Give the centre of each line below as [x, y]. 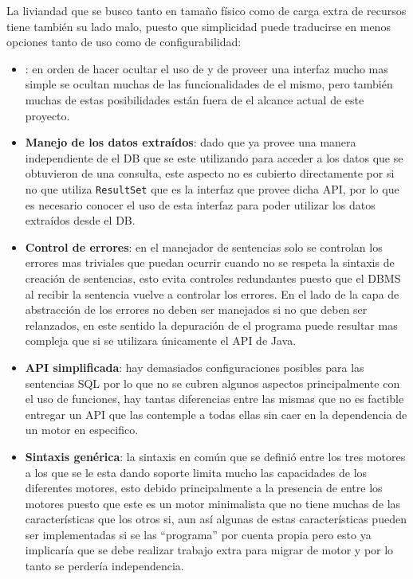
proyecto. [47, 115]
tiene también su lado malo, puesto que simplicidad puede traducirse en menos [199, 26]
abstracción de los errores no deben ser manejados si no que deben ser [196, 309]
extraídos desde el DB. [80, 220]
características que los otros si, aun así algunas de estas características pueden [216, 519]
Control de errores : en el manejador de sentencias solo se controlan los [204, 246]
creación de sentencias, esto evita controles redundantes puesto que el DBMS [213, 278]
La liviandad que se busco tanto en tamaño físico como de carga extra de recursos [206, 10]
